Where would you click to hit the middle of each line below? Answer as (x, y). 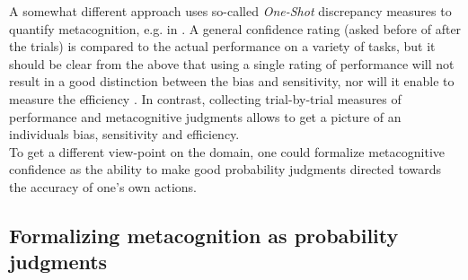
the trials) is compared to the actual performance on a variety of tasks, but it (222, 46)
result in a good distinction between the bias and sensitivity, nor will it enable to (232, 81)
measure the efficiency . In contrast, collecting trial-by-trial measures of (205, 98)
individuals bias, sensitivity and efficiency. (124, 134)
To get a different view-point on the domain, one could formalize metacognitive (227, 151)
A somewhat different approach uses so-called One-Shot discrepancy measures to (230, 11)
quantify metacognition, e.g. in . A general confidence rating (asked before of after (235, 28)
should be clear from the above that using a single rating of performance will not (232, 63)
